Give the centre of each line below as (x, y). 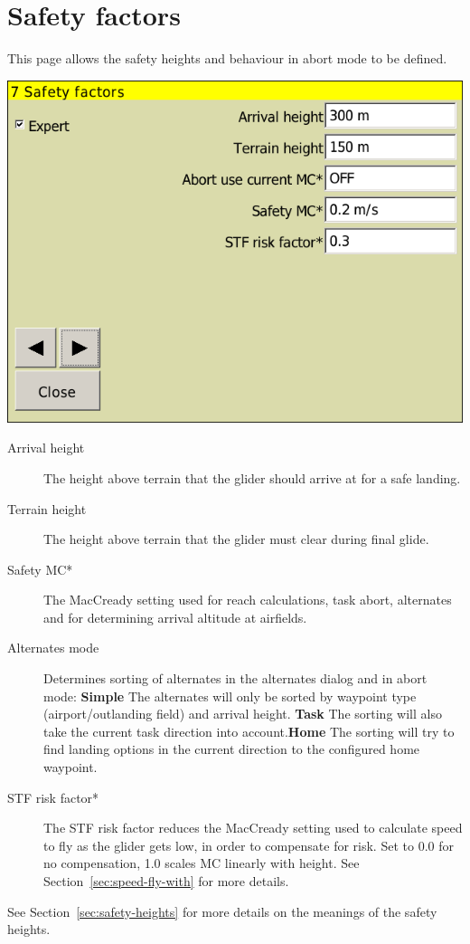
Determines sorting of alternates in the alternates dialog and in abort (235, 678)
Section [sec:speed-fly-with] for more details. (166, 881)
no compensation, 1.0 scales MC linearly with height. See (202, 863)
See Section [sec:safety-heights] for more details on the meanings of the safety (222, 911)
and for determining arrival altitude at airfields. (175, 617)
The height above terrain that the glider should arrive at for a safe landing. (252, 477)
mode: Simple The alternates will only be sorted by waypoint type (230, 696)
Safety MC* (40, 569)
